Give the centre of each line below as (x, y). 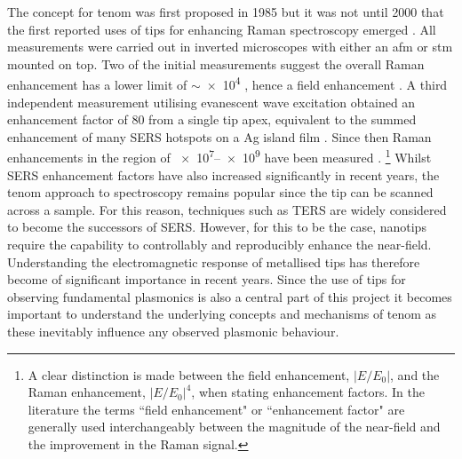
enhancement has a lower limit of (97, 85)
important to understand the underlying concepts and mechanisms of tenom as (222, 314)
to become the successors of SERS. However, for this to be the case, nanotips (217, 227)
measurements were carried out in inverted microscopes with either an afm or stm (230, 47)
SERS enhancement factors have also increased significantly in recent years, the (223, 174)
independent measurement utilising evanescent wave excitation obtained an (211, 102)
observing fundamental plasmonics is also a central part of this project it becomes (230, 296)
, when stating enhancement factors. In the (308, 392)
